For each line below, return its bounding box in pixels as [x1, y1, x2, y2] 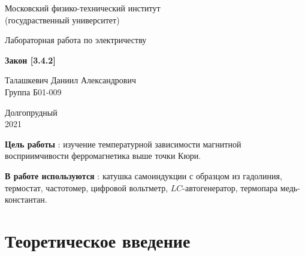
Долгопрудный [5, 106, 58, 118]
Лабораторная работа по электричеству [5, 34, 147, 46]
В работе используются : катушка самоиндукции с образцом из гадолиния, [5, 169, 282, 182]
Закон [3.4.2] [5, 53, 56, 66]
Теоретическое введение [5, 228, 191, 252]
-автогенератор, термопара [182, 181, 278, 194]
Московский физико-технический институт [5, 2, 161, 14]
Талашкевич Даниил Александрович [5, 74, 137, 86]
